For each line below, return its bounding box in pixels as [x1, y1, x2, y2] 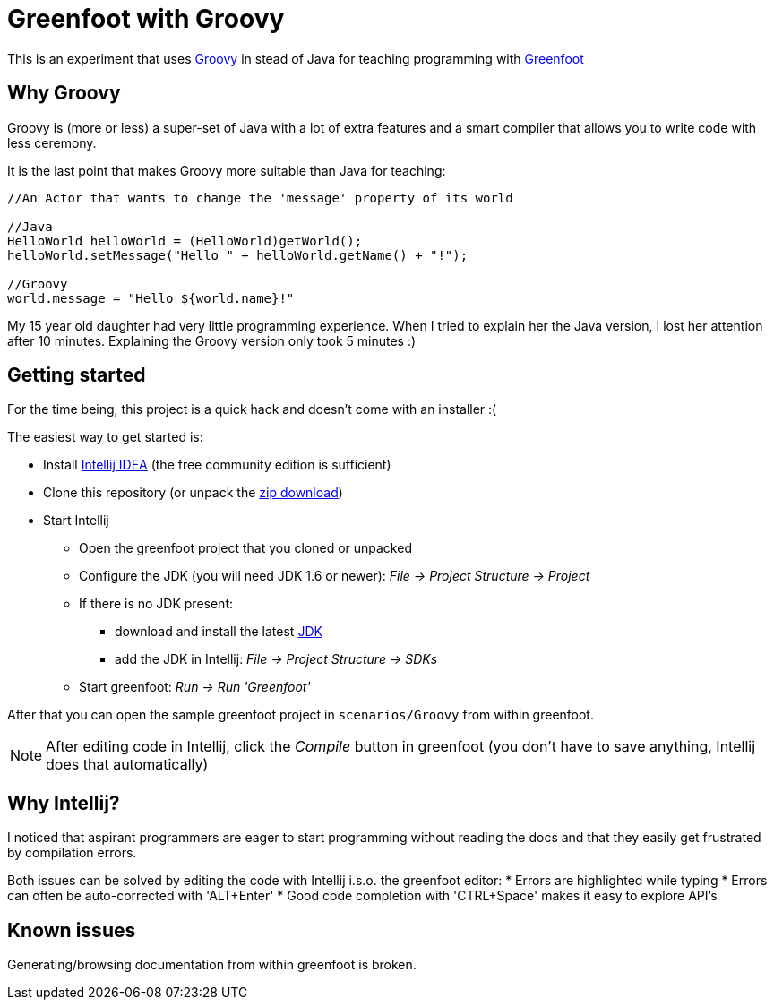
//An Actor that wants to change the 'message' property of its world [7, 190, 513, 205]
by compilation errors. [7, 845, 137, 861]
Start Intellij [43, 512, 109, 529]
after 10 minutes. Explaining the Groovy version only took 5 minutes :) [7, 332, 417, 349]
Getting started [7, 364, 146, 387]
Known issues [7, 918, 136, 942]
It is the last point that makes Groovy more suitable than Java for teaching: [7, 162, 446, 178]
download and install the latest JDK [115, 624, 322, 640]
